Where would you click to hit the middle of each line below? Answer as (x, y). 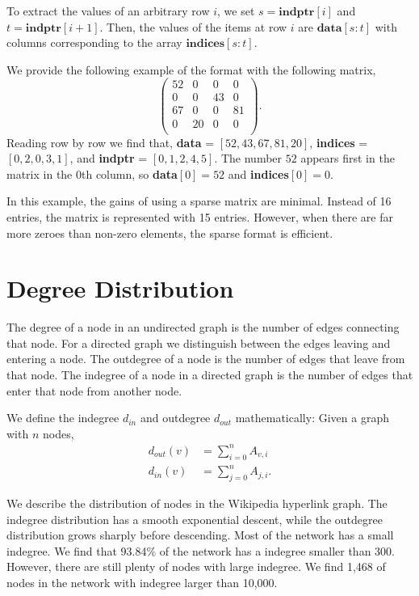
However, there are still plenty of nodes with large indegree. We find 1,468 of (196, 566)
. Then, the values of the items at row (193, 26)
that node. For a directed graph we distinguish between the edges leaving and (199, 342)
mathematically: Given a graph (312, 418)
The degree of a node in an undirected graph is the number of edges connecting (203, 327)
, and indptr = (109, 158)
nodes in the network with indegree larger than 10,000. (142, 583)
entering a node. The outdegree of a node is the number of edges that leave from (206, 359)
